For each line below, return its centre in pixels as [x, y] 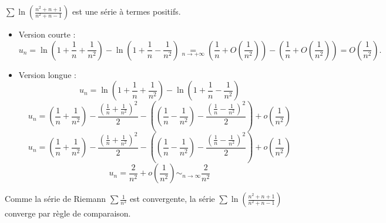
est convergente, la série [172, 199]
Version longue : [47, 74]
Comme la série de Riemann [56, 199]
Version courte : [47, 34]
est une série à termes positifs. [126, 11]
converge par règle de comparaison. [68, 213]
